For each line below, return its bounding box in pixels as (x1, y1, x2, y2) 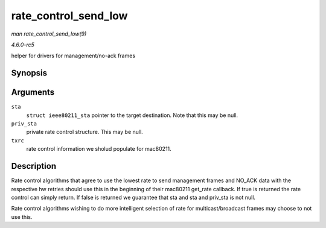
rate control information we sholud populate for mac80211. (26, 145, 171, 153)
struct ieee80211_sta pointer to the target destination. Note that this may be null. (26, 112, 238, 119)
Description (11, 161, 57, 171)
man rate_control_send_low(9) (11, 30, 87, 37)
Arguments (11, 87, 55, 98)
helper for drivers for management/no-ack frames (11, 52, 136, 60)
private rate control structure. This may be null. (26, 128, 143, 136)
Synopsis (11, 68, 48, 78)
